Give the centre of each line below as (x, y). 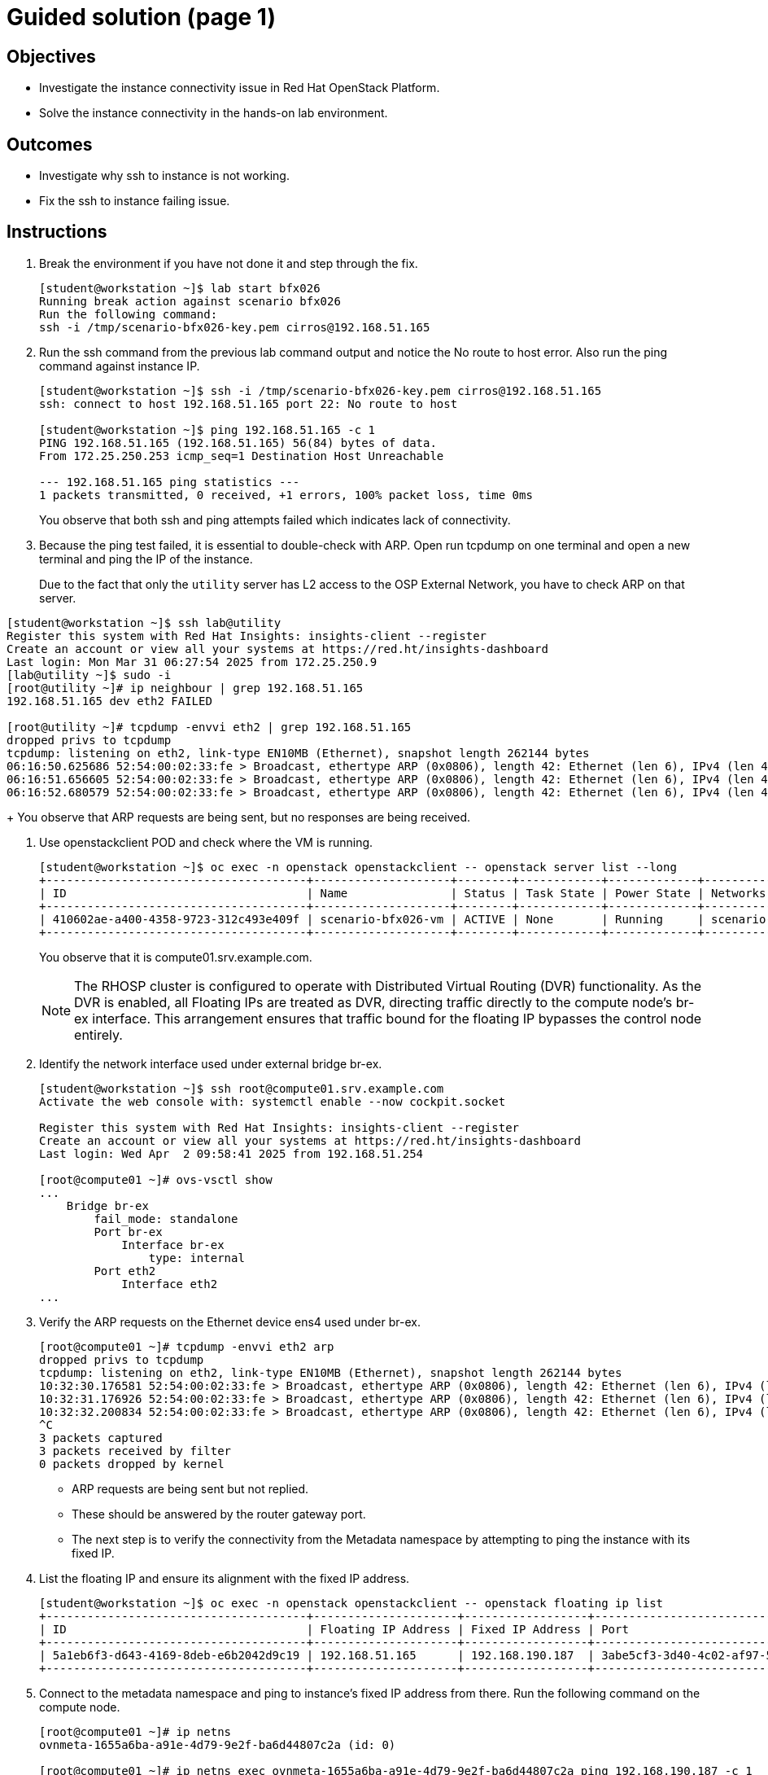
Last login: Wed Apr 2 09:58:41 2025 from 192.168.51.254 (231, 1153)
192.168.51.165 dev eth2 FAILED (109, 701)
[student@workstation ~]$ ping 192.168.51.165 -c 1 (207, 430)
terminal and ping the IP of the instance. (146, 559)
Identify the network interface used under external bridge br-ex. (211, 1063)
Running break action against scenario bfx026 (190, 301)
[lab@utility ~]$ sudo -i (89, 675)
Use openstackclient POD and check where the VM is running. (206, 842)
